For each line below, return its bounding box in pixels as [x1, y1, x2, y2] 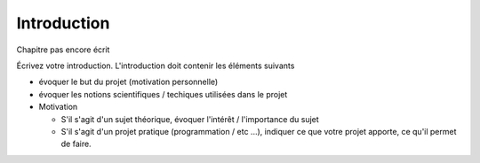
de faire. [60, 138, 92, 150]
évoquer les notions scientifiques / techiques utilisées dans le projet [38, 89, 288, 99]
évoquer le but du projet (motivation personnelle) [38, 76, 219, 88]
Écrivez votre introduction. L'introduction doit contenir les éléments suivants [16, 60, 295, 71]
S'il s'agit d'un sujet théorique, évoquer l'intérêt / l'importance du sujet [60, 113, 319, 124]
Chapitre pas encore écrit [16, 44, 110, 55]
